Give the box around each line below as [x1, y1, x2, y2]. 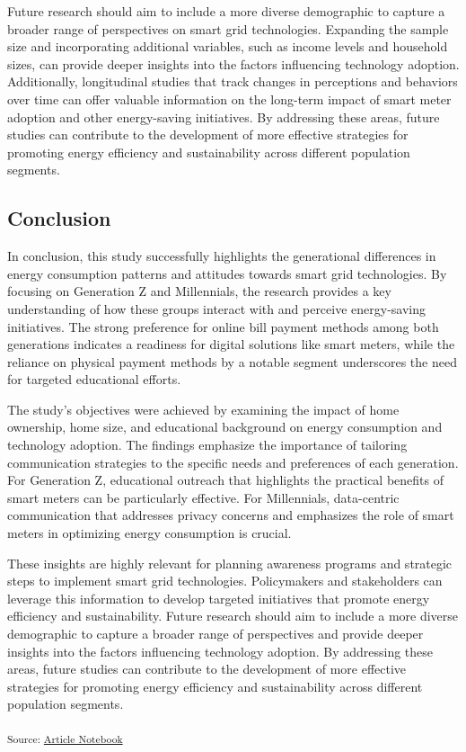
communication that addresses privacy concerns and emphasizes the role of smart [7, 506, 454, 524]
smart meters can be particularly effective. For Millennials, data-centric [7, 488, 400, 506]
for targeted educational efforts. [7, 370, 181, 389]
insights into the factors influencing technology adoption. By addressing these [7, 641, 434, 660]
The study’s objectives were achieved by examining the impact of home [7, 399, 400, 418]
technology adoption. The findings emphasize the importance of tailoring [7, 435, 408, 454]
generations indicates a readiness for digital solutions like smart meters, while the [7, 335, 455, 354]
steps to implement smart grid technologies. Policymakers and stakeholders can [7, 571, 443, 590]
